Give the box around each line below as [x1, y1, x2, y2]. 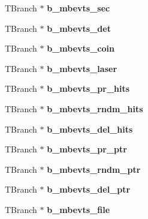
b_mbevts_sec [47, 2, 110, 14]
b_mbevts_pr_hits [47, 82, 130, 95]
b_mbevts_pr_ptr [47, 143, 127, 155]
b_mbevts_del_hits [47, 122, 133, 135]
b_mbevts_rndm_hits [47, 102, 143, 115]
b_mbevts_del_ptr [47, 183, 131, 196]
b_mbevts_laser [47, 62, 117, 74]
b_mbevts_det [47, 22, 111, 34]
